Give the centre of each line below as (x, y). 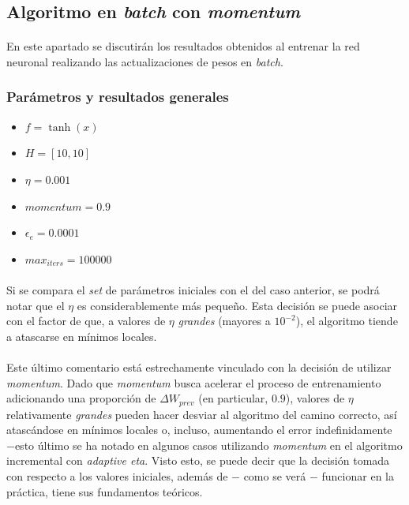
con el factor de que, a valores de (86, 321)
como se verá (275, 475)
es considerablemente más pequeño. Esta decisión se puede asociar (237, 305)
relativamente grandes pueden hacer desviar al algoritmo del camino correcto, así (202, 414)
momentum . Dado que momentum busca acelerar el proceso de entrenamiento (194, 382)
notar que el (36, 305)
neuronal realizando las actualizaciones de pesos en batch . (145, 61)
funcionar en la (358, 475)
